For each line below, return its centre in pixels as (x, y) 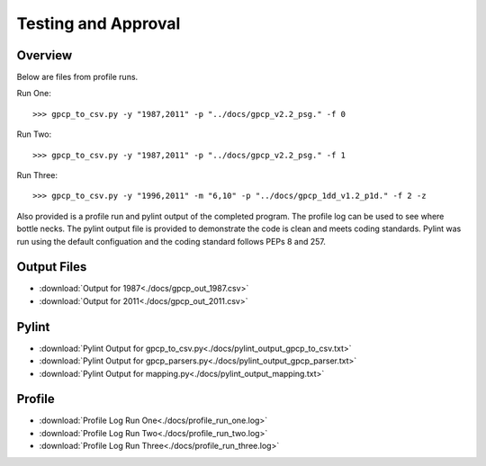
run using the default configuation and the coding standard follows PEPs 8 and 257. (171, 241)
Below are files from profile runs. (77, 77)
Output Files (52, 267)
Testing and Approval (99, 23)
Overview (45, 55)
